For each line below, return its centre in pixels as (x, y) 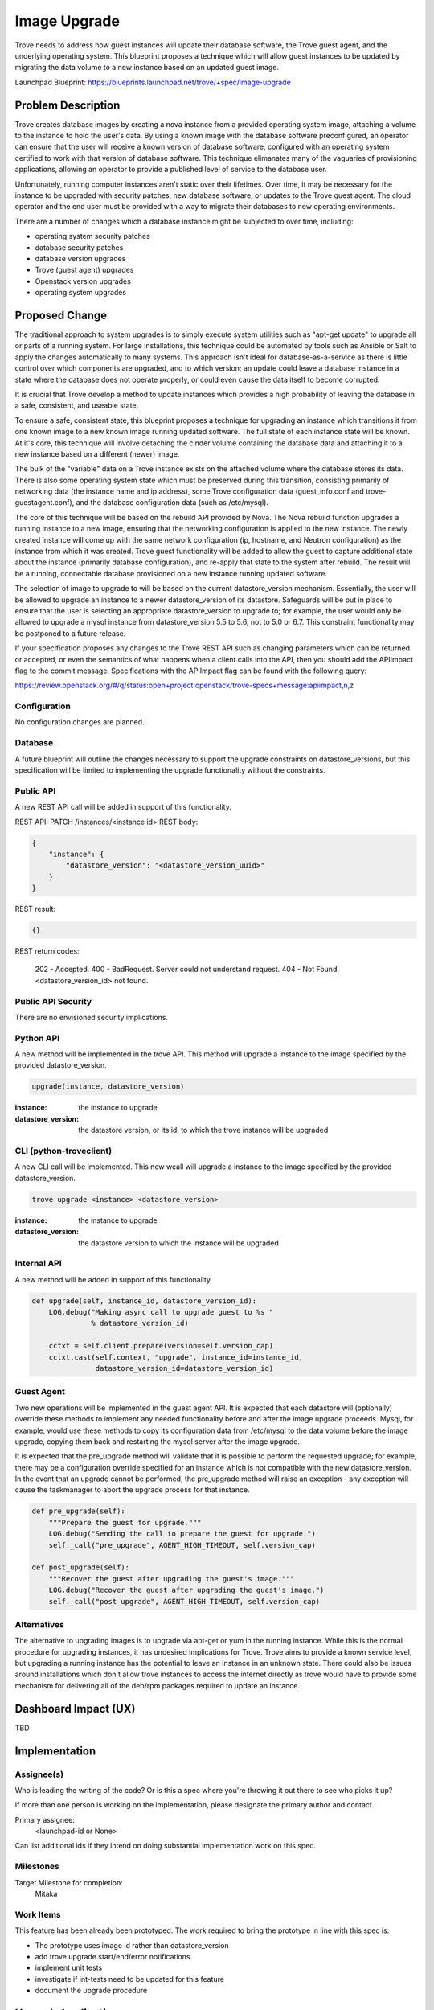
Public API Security (53, 1001)
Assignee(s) (39, 1774)
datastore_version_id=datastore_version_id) (184, 1368)
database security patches (79, 247)
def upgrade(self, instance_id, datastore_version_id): (144, 1301)
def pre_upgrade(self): (79, 1511)
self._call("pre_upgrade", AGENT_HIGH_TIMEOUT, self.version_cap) (182, 1545)
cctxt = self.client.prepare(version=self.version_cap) (161, 1346)
